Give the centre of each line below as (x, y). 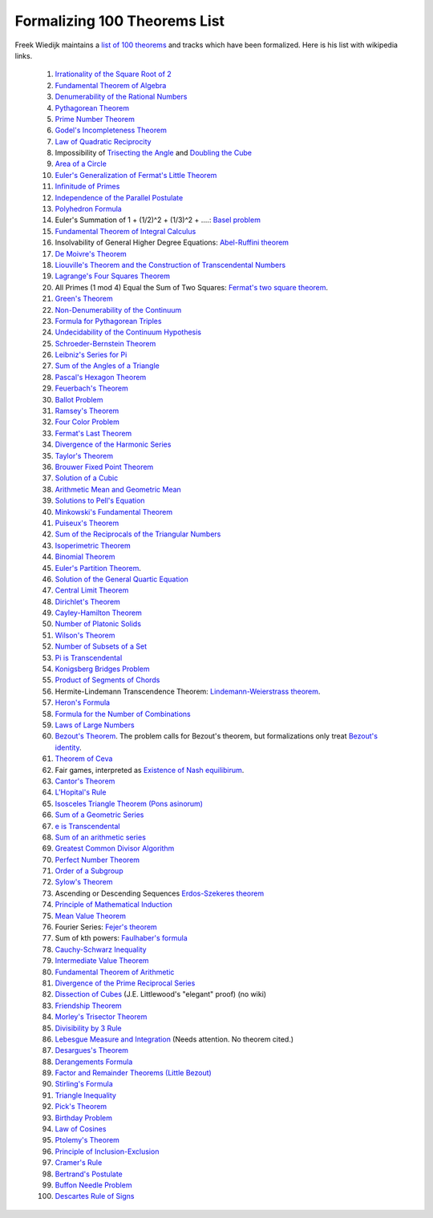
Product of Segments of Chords (107, 680)
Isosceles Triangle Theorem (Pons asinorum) (129, 803)
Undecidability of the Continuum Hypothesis (128, 332)
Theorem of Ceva (84, 759)
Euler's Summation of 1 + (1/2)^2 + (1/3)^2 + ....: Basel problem (158, 220)
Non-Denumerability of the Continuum (118, 310)
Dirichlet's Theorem (87, 601)
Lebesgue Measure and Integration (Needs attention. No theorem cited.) (174, 1039)
